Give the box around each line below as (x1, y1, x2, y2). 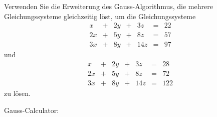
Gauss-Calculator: (4, 104, 59, 115)
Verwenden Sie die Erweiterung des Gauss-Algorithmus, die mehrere (4, 1, 213, 11)
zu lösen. (4, 87, 31, 98)
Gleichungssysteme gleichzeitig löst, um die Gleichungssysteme (4, 11, 196, 21)
